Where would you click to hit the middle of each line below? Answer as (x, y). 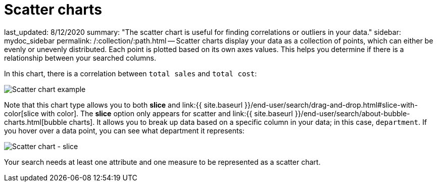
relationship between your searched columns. (80, 58)
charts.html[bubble (36, 122)
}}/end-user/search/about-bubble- (352, 113)
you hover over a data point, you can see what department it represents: (124, 130)
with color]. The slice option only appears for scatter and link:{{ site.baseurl (167, 113)
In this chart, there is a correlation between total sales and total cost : (131, 73)
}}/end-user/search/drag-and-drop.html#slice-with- (331, 105)
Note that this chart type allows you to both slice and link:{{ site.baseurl (124, 105)
